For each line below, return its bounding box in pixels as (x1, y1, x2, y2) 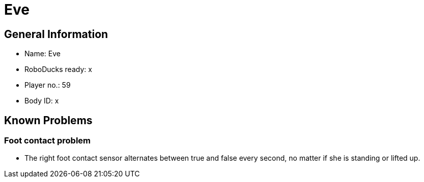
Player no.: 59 (24, 81, 71, 90)
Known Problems (4, 114, 93, 127)
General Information (4, 27, 108, 41)
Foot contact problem (4, 135, 91, 146)
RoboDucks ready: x (24, 65, 92, 74)
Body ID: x (24, 96, 59, 105)
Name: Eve (24, 49, 61, 58)
